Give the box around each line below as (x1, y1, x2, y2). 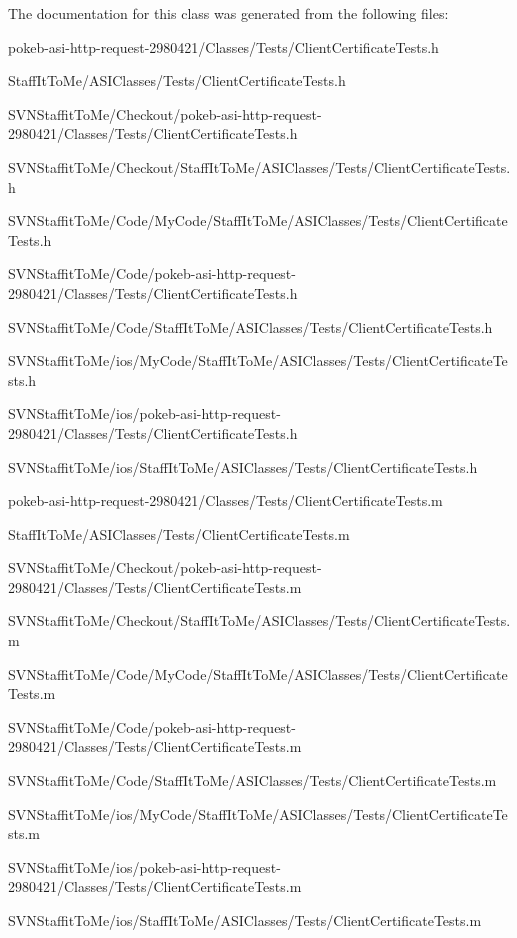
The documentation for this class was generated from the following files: (8, 3, 449, 23)
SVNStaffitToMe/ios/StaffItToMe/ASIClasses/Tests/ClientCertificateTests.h (8, 456, 478, 477)
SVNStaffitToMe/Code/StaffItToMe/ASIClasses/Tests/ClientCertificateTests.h (8, 316, 493, 337)
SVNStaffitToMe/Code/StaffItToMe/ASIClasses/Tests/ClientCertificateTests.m (8, 770, 497, 791)
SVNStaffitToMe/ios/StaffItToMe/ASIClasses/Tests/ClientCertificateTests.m (8, 910, 482, 930)
